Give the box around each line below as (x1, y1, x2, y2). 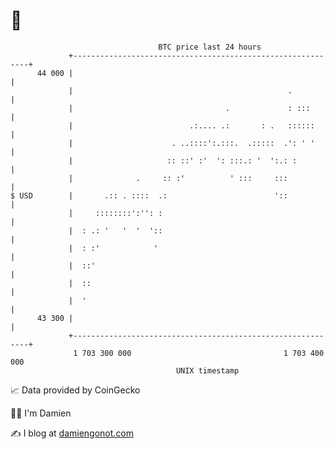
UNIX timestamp (175, 365, 240, 376)
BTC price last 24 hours (158, 42, 262, 52)
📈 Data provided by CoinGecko (10, 384, 141, 396)
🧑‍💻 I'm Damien (10, 407, 72, 419)
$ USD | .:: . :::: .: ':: (10, 190, 288, 201)
